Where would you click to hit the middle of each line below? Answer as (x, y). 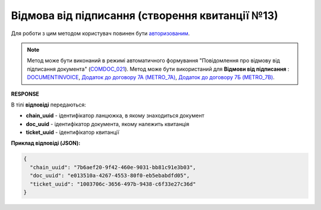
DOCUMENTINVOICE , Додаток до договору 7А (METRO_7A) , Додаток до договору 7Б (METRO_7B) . (151, 77)
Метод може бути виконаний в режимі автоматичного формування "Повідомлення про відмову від (154, 61)
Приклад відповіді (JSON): (45, 143)
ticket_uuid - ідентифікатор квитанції (73, 132)
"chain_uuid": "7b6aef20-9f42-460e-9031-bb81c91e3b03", (113, 167)
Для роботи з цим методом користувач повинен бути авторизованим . (100, 33)
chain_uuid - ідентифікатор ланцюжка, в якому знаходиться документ (115, 115)
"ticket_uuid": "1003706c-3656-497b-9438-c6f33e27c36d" (113, 184)
